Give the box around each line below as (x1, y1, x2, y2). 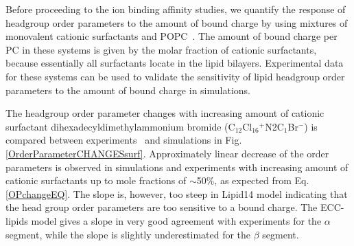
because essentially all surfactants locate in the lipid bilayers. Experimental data (5, 56, 344, 70)
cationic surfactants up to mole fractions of (5, 173, 187, 188)
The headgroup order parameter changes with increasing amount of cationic (5, 106, 324, 120)
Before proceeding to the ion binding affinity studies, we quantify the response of (5, 2, 346, 16)
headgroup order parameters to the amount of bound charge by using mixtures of (5, 15, 348, 30)
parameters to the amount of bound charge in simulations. (5, 82, 250, 97)
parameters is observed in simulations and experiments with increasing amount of (5, 159, 349, 174)
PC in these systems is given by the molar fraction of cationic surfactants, (5, 42, 317, 56)
